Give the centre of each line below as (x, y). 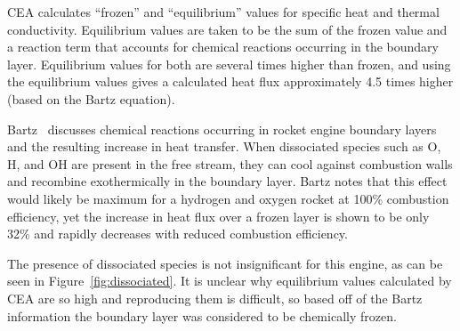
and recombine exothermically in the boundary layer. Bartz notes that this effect (227, 181)
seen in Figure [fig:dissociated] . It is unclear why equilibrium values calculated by (230, 281)
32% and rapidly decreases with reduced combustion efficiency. (178, 234)
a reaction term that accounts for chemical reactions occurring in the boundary (223, 47)
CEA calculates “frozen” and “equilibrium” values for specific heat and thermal (223, 12)
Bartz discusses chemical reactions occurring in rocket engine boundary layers (222, 129)
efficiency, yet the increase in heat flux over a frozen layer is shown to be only (218, 216)
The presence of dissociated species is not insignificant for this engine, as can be (225, 263)
